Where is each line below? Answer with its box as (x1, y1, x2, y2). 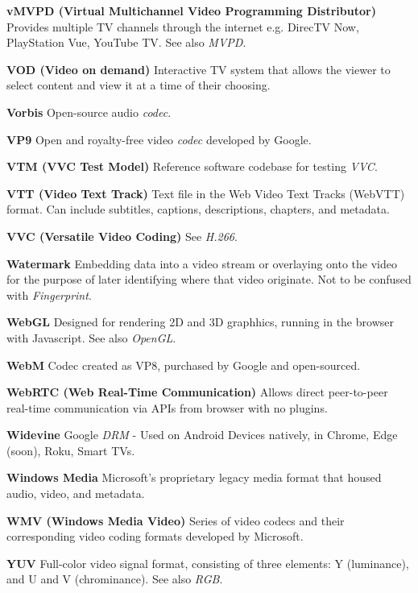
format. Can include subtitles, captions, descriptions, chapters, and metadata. (6, 201, 390, 218)
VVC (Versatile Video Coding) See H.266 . (6, 227, 238, 244)
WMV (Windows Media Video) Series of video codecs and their (6, 512, 345, 529)
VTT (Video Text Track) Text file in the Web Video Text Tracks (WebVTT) (6, 185, 405, 201)
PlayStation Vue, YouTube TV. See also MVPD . (6, 34, 246, 51)
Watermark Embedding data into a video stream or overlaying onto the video (6, 255, 398, 272)
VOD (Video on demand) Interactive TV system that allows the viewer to (6, 60, 391, 77)
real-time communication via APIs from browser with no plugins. (6, 399, 328, 416)
